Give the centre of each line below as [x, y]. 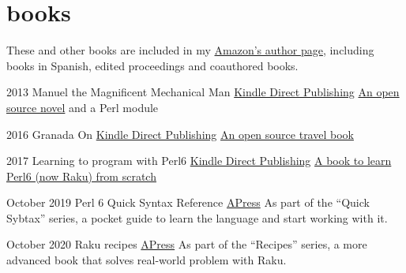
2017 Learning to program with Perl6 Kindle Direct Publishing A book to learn [199, 161]
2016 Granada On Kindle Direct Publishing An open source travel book [180, 134]
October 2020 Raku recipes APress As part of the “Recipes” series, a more [187, 244]
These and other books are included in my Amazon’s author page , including [190, 50]
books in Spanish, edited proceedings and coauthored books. [152, 65]
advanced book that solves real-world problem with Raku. [147, 260]
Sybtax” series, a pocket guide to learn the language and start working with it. [197, 217]
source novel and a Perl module [83, 107]
